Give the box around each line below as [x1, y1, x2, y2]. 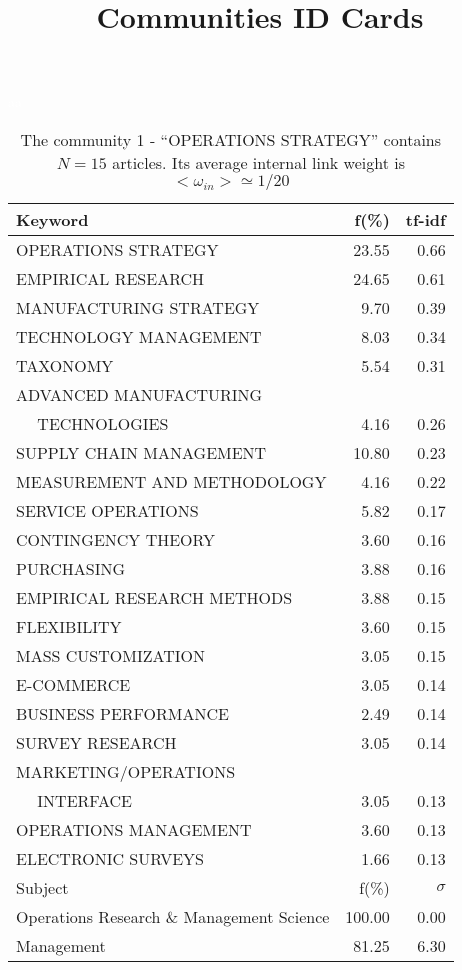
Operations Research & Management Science [16, 904, 330, 928]
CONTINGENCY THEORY [16, 527, 216, 551]
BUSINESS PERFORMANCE [16, 701, 229, 725]
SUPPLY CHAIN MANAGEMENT [16, 440, 267, 464]
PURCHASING [16, 556, 126, 580]
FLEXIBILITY [16, 614, 122, 638]
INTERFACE [37, 788, 133, 812]
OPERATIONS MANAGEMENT [16, 817, 252, 841]
